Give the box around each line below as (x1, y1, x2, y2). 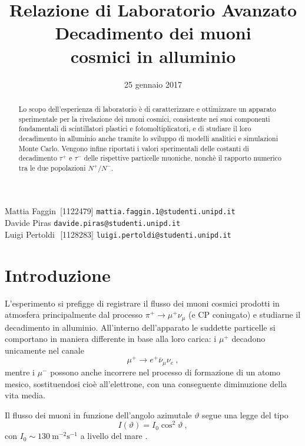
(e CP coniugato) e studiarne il (188, 308, 301, 321)
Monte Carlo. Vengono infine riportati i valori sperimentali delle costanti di (18, 143, 249, 153)
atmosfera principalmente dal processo (5, 308, 143, 321)
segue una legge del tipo (202, 408, 289, 421)
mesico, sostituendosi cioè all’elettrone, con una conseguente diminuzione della (5, 377, 287, 390)
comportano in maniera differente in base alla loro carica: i (5, 332, 217, 345)
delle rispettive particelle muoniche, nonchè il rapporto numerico (84, 153, 281, 163)
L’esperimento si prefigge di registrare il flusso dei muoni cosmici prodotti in (5, 297, 280, 309)
